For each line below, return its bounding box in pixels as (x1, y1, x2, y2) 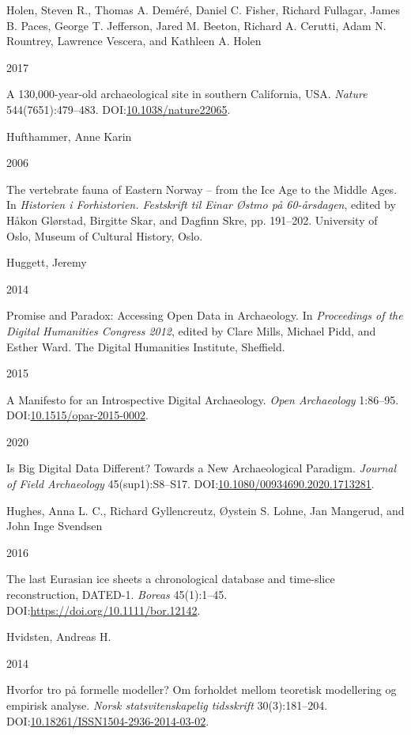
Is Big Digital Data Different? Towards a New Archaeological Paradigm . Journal (6, 460, 397, 476)
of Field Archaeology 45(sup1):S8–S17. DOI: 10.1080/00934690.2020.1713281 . (6, 475, 375, 492)
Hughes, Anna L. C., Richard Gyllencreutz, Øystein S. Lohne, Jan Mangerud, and (6, 502, 405, 518)
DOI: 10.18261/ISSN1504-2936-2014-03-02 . (6, 712, 209, 729)
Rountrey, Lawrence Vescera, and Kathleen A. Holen (6, 32, 262, 49)
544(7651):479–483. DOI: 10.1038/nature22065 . (6, 100, 231, 117)
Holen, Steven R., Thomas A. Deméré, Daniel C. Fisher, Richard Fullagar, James (6, 2, 400, 17)
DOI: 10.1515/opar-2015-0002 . (6, 407, 149, 423)
